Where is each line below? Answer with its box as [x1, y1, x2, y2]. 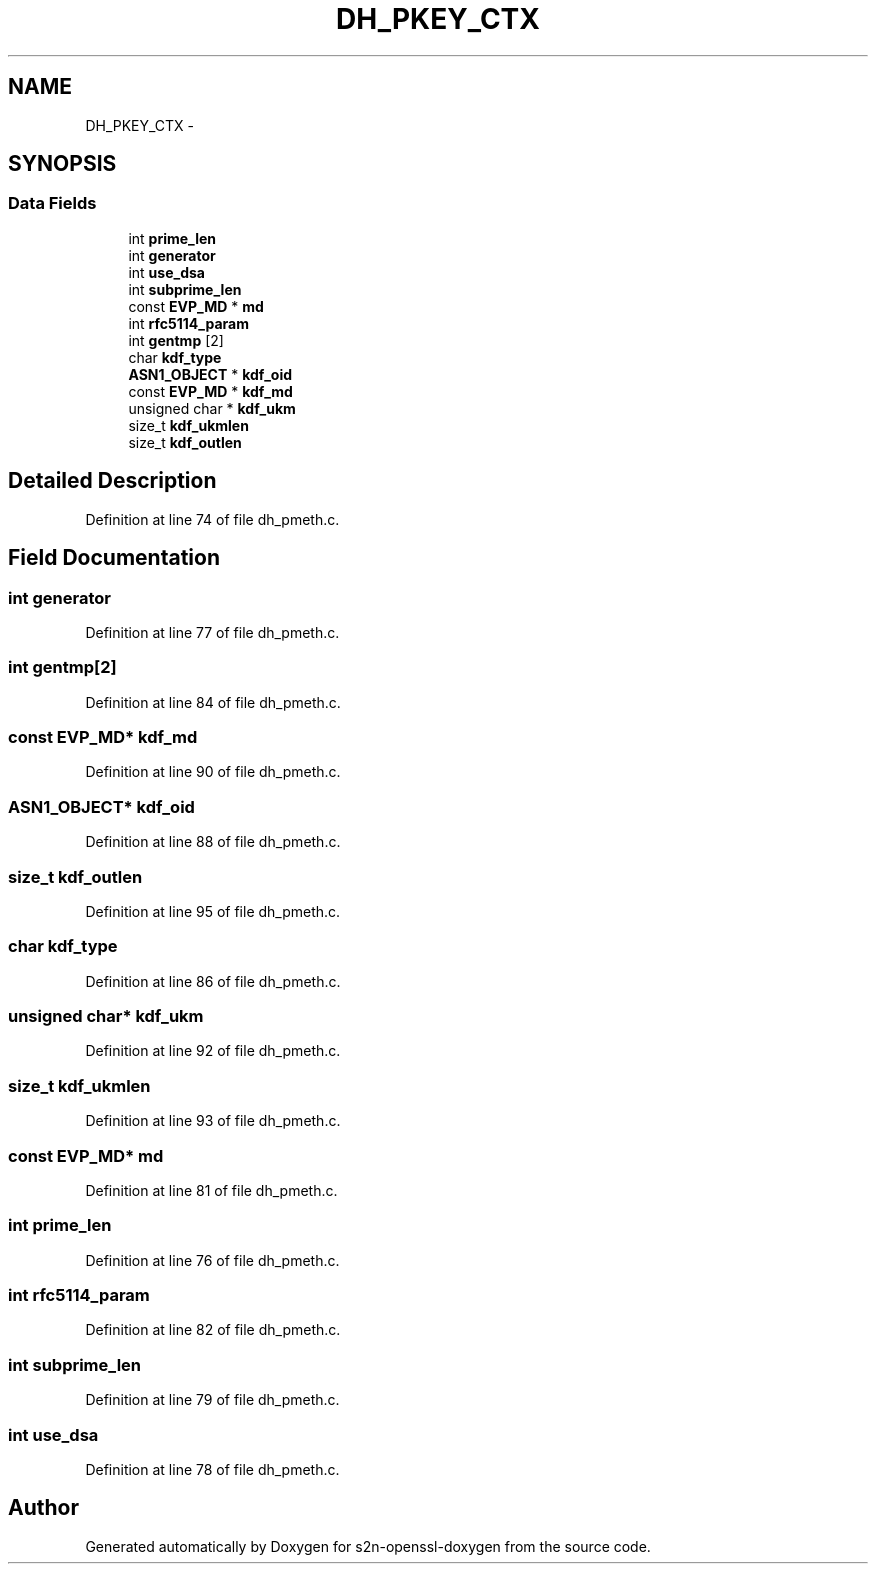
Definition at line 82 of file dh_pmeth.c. [85, 1321, 341, 1339]
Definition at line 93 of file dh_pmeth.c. [85, 1112, 341, 1130]
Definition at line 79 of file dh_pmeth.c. [85, 1391, 340, 1409]
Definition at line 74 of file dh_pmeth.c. [85, 510, 340, 528]
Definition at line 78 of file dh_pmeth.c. [85, 1460, 340, 1478]
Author [8, 1495, 79, 1521]
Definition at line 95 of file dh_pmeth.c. [85, 902, 341, 920]
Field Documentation [8, 545, 220, 571]
